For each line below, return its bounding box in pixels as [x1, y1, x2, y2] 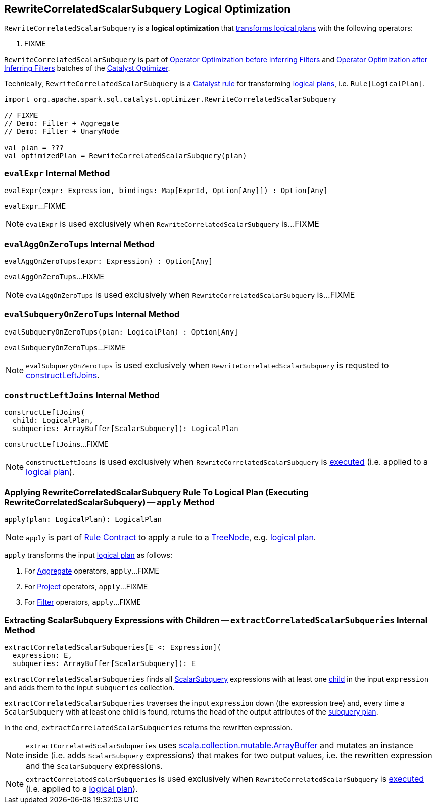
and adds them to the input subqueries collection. [4, 683, 175, 692]
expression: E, [12, 651, 72, 659]
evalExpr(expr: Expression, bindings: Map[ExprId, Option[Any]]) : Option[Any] [4, 186, 328, 195]
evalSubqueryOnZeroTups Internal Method [4, 309, 180, 320]
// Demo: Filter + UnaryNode [4, 127, 119, 136]
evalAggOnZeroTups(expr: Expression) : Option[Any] [4, 257, 213, 265]
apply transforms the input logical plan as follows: [4, 551, 172, 560]
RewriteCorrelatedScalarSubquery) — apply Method [4, 497, 215, 507]
